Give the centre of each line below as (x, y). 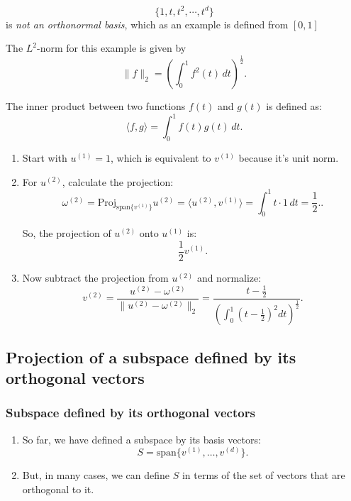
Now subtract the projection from (95, 278)
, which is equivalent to (161, 157)
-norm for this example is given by (112, 48)
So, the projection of (67, 233)
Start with (45, 157)
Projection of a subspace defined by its (151, 357)
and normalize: (229, 278)
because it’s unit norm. (289, 157)
